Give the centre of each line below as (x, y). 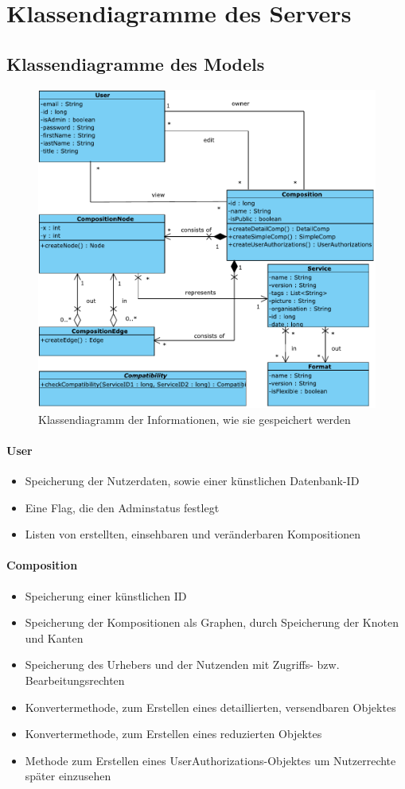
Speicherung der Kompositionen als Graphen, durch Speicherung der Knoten (212, 622)
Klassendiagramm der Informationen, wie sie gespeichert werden (195, 419)
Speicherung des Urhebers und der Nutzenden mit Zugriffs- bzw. (182, 665)
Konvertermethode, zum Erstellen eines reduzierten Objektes (173, 734)
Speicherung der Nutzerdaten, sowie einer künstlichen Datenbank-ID (192, 480)
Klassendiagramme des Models (136, 63)
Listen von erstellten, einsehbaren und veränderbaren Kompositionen (193, 534)
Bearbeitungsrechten (75, 680)
